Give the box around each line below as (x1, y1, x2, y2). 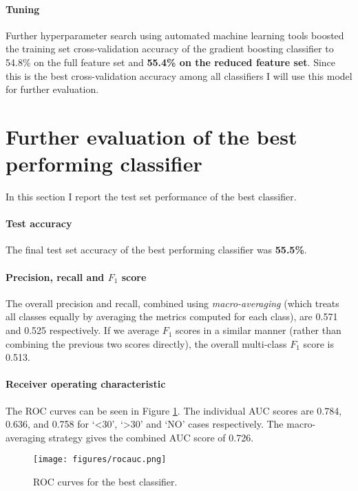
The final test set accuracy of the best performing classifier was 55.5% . (6, 242, 307, 257)
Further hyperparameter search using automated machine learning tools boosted (6, 28, 344, 42)
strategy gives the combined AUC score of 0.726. (48, 430, 254, 444)
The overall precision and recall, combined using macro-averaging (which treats (6, 295, 339, 310)
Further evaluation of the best (6, 122, 297, 150)
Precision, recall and (6, 269, 105, 284)
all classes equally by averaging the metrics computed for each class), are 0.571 (6, 309, 338, 324)
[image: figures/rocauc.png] (33, 455, 167, 465)
